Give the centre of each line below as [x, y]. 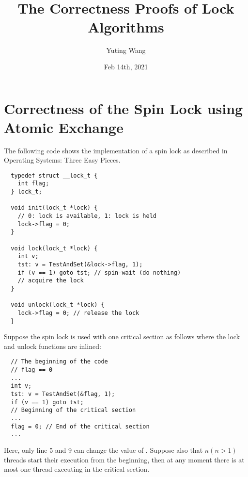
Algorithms [126, 27]
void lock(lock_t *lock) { [54, 248]
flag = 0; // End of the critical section [80, 426]
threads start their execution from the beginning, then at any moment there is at [124, 459]
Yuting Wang [126, 50]
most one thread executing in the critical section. [77, 469]
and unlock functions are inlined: [53, 346]
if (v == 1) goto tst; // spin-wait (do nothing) [99, 272]
